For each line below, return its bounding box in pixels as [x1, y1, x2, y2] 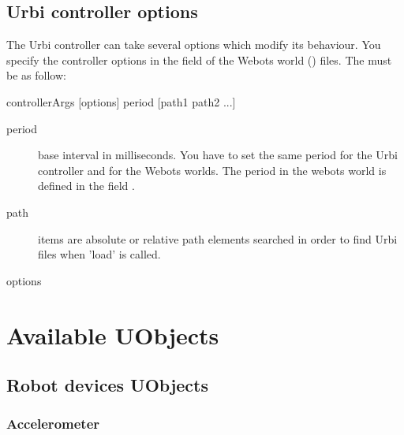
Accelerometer [6, 414, 100, 433]
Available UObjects [6, 318, 219, 351]
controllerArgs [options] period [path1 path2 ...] [6, 93, 236, 110]
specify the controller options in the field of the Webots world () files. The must [6, 51, 392, 68]
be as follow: [6, 67, 66, 84]
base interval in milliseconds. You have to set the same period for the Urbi [38, 147, 398, 163]
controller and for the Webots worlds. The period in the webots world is [38, 162, 387, 178]
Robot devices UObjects [6, 373, 209, 397]
